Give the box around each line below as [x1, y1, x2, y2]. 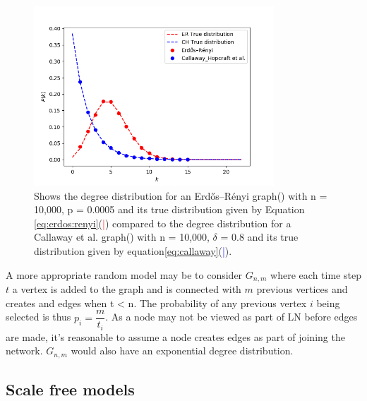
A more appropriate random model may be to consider [6, 267, 243, 282]
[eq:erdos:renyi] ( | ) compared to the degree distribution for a [34, 215, 291, 230]
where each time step [270, 267, 361, 282]
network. [6, 343, 43, 358]
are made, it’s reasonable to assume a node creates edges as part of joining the [6, 329, 345, 344]
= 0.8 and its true [220, 229, 299, 244]
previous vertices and [256, 282, 348, 297]
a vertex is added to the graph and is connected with [12, 282, 241, 297]
